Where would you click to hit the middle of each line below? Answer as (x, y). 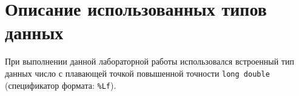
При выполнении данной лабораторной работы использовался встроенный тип (149, 61)
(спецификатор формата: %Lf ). (61, 85)
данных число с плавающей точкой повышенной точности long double (137, 73)
